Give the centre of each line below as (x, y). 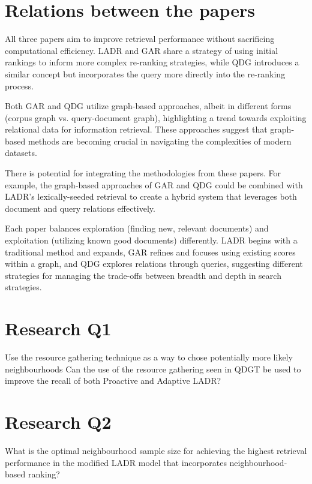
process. (19, 85)
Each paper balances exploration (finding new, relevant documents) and (137, 228)
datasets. (21, 153)
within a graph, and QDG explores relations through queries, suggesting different (154, 264)
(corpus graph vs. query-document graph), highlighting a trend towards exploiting (156, 117)
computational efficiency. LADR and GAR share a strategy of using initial (142, 50)
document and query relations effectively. (80, 208)
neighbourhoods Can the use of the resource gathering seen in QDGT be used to (153, 369)
